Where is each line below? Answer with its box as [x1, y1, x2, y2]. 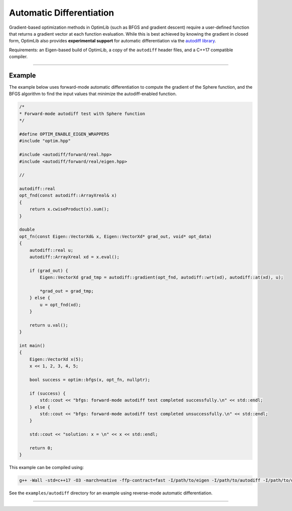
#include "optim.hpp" [19, 138, 71, 144]
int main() [19, 343, 45, 349]
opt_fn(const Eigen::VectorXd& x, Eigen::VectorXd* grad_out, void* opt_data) [19, 234, 212, 239]
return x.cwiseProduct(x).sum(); [29, 206, 109, 212]
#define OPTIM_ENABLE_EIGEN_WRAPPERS [19, 131, 109, 137]
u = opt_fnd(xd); [39, 302, 81, 307]
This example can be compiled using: [9, 465, 84, 471]
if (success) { [29, 391, 66, 396]
